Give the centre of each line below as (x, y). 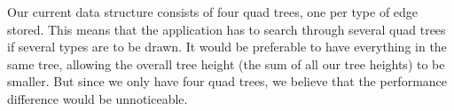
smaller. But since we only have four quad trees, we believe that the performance (227, 81)
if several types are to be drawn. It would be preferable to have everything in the (227, 47)
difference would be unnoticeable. (98, 98)
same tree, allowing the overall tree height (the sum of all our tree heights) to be (226, 63)
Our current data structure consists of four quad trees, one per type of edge (213, 12)
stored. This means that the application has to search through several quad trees (227, 29)
